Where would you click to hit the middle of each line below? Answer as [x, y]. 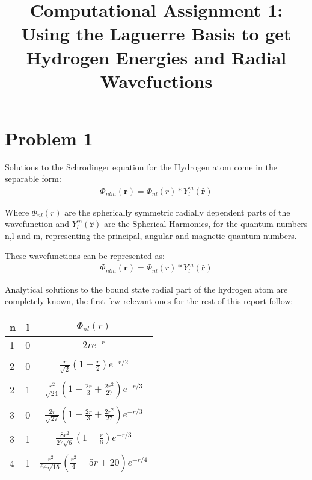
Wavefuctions [156, 80]
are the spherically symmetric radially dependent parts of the [177, 212]
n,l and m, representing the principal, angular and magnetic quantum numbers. [151, 235]
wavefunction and [37, 224]
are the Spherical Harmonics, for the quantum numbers [206, 224]
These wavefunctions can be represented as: [85, 256]
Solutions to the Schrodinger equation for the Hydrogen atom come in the [141, 167]
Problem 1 [49, 138]
